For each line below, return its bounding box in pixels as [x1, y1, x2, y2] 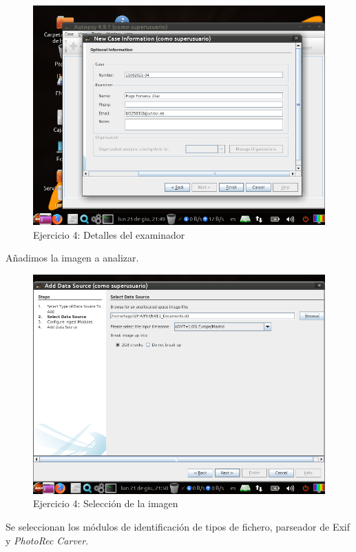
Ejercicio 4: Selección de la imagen [33, 496, 178, 511]
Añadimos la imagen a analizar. [6, 250, 139, 265]
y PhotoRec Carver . [6, 533, 89, 547]
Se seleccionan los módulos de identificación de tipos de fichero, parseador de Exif [6, 519, 350, 533]
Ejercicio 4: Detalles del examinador [33, 227, 185, 241]
